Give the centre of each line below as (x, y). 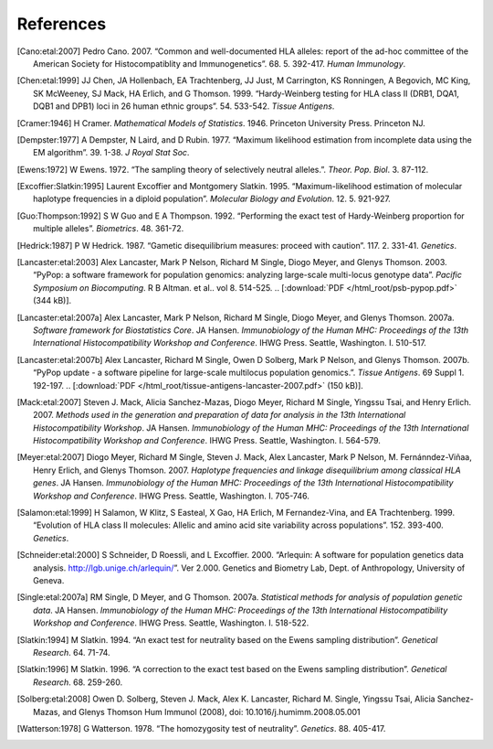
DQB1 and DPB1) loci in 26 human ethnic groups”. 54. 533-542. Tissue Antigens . (184, 106)
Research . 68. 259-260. (78, 682)
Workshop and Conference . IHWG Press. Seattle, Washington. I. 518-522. (171, 623)
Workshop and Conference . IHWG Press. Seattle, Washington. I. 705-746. (171, 496)
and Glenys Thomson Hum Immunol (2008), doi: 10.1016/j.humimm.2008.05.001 (211, 712)
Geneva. (49, 580)
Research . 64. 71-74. (72, 652)
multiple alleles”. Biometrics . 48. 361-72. (109, 229)
